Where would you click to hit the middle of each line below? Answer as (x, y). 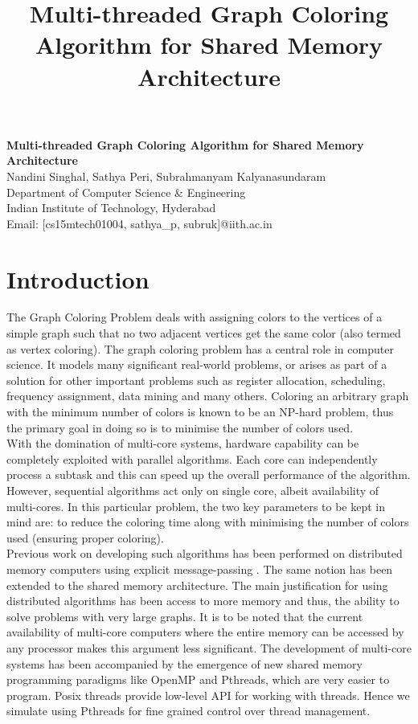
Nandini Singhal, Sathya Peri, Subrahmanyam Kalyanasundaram (166, 176)
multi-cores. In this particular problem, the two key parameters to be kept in (196, 506)
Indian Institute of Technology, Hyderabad (111, 208)
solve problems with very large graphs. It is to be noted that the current (185, 616)
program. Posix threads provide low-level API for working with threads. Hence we (208, 695)
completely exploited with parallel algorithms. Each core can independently (192, 458)
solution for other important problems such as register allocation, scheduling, (196, 380)
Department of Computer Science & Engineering (126, 192)
